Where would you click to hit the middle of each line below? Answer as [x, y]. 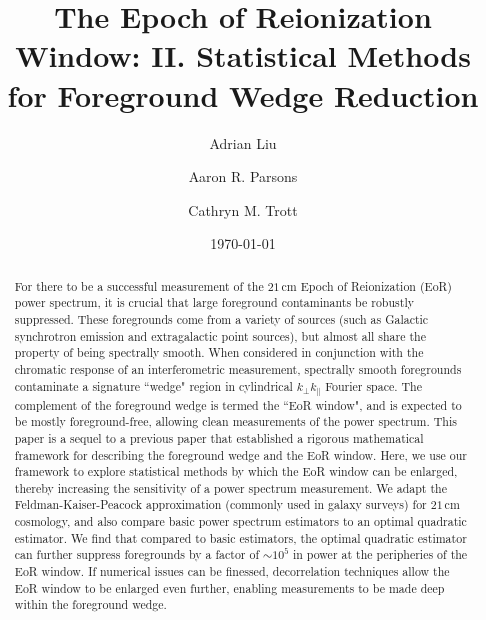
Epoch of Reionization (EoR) [376, 285]
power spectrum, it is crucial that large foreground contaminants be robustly [214, 302]
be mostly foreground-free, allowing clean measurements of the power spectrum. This [235, 421]
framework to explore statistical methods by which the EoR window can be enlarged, [236, 471]
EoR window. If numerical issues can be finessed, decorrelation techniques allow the [232, 571]
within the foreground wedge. [90, 604]
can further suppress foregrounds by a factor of [137, 554]
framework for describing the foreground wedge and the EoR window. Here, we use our [241, 454]
